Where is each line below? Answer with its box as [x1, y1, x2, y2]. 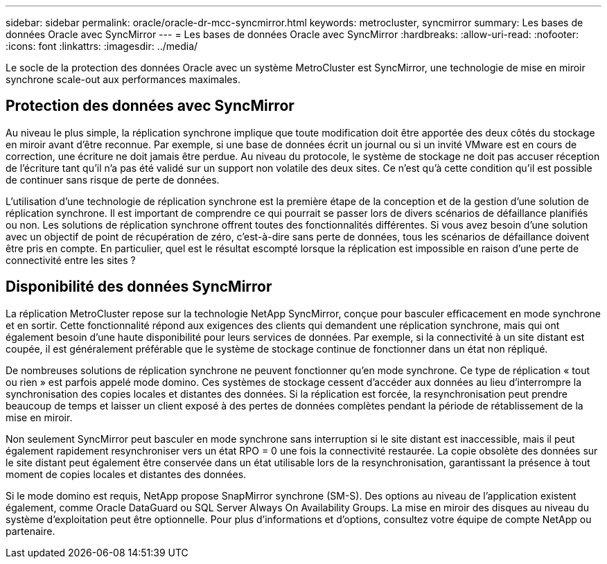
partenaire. [6, 525, 55, 537]
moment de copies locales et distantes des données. [6, 468, 247, 480]
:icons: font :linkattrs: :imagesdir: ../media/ [6, 40, 198, 52]
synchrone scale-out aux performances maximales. [6, 73, 240, 85]
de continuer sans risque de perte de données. [6, 173, 220, 186]
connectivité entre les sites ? [6, 254, 136, 266]
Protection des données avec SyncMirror [6, 97, 294, 115]
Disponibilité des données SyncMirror [6, 278, 272, 296]
